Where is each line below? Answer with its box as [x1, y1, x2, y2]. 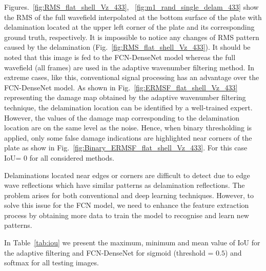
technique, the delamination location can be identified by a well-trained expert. [4, 102, 253, 112]
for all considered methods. [29, 152, 114, 163]
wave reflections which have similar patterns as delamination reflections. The [4, 180, 245, 190]
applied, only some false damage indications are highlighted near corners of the [4, 132, 252, 143]
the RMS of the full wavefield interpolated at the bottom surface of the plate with [4, 11, 262, 22]
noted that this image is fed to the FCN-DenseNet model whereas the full [4, 51, 236, 62]
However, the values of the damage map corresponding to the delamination [4, 112, 240, 123]
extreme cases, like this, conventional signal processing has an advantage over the [4, 72, 259, 83]
